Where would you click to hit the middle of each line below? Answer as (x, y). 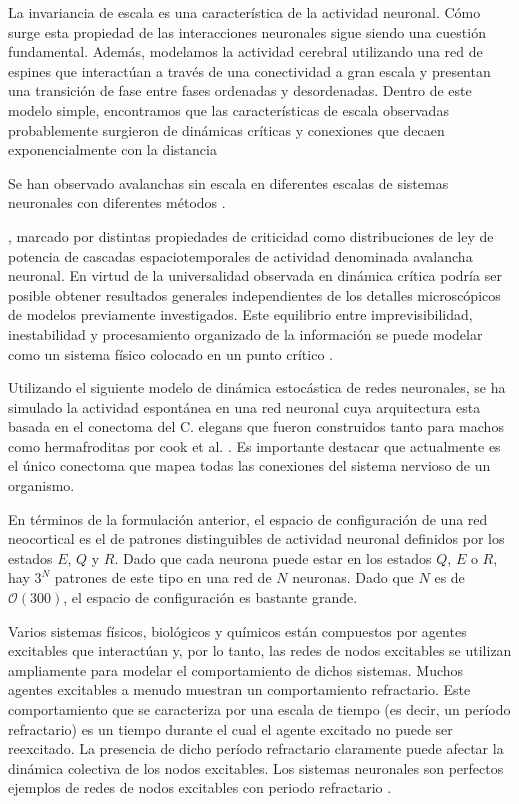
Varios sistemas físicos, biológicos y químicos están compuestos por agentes (237, 630)
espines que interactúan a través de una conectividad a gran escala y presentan (249, 70)
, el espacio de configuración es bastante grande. (210, 597)
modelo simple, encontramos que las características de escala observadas (228, 109)
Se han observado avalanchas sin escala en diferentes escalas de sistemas (228, 182)
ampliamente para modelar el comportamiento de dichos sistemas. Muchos (236, 669)
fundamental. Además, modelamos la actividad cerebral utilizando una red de (245, 51)
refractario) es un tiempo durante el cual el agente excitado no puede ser (230, 728)
